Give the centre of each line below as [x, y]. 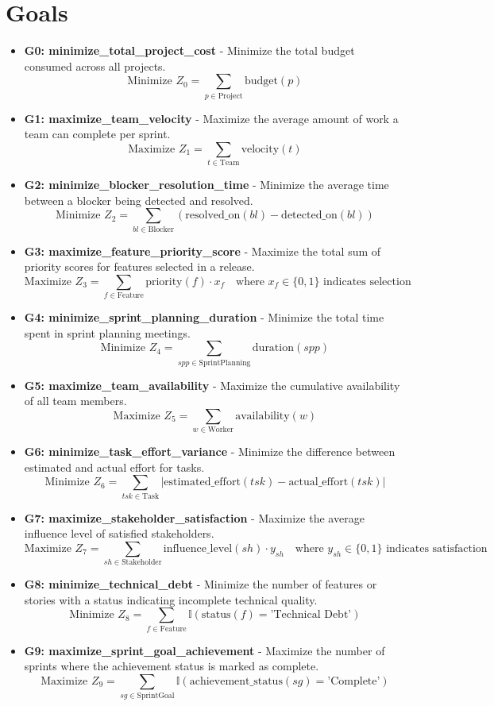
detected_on [309, 216]
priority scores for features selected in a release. [139, 266]
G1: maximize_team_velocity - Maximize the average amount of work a [211, 118]
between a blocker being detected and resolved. [139, 200]
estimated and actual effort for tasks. [114, 467]
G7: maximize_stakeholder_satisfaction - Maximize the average [194, 517]
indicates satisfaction [437, 548]
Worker [220, 430]
